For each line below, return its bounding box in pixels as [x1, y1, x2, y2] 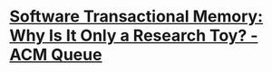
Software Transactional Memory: [9, 6, 264, 27]
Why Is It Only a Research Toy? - [9, 25, 258, 46]
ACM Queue [9, 45, 102, 65]
